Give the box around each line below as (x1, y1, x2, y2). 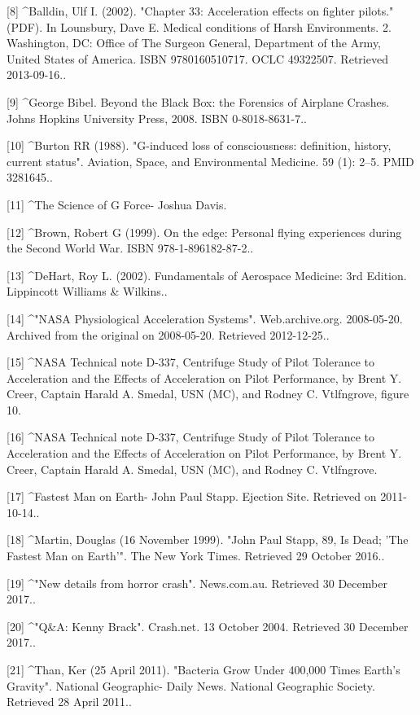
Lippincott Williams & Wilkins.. (7, 283, 168, 300)
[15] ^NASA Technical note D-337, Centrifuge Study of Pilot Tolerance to (7, 353, 374, 371)
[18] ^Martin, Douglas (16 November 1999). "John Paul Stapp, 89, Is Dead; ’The (7, 531, 409, 548)
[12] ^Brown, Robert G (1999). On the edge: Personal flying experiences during (7, 223, 402, 240)
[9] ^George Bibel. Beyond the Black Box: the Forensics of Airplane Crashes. (7, 93, 390, 110)
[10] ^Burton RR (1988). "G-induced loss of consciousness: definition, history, (7, 137, 392, 154)
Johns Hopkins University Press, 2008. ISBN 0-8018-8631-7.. (7, 109, 307, 126)
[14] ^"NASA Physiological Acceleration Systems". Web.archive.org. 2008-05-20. (7, 309, 403, 327)
